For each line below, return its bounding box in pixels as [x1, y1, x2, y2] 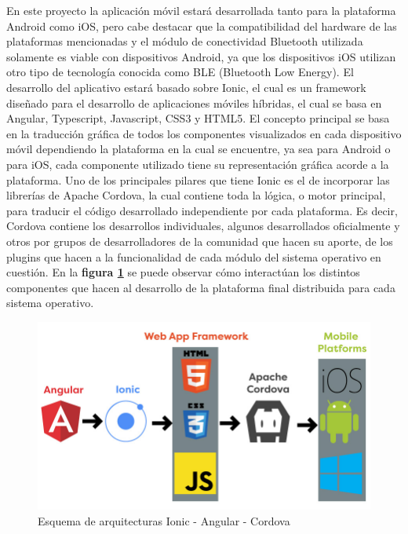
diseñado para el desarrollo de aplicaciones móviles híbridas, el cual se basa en [6, 94, 382, 111]
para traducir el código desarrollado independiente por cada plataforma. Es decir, [6, 202, 398, 218]
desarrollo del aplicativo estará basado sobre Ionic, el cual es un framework [6, 79, 366, 95]
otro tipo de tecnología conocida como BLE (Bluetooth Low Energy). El [6, 64, 354, 80]
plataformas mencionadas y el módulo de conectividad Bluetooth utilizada [6, 33, 363, 49]
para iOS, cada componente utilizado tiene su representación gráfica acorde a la [6, 155, 389, 172]
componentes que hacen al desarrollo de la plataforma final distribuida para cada [6, 279, 395, 295]
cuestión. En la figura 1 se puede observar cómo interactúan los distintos [6, 264, 360, 280]
